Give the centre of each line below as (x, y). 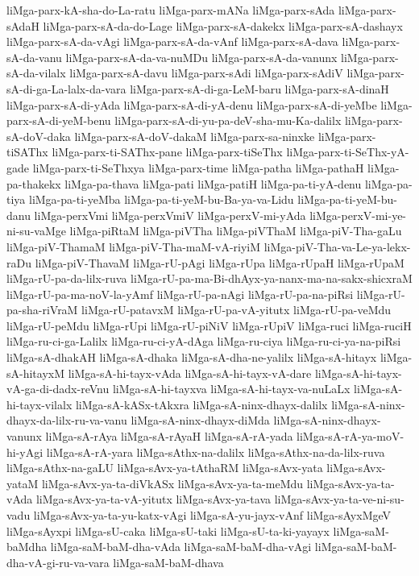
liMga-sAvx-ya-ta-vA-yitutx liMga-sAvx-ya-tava (153, 499)
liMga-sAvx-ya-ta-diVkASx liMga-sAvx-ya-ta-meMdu (172, 483)
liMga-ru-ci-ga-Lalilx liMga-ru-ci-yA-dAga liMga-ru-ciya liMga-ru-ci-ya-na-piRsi (204, 341)
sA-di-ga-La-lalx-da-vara (66, 88)
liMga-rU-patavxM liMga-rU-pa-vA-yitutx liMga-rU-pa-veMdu (236, 310)
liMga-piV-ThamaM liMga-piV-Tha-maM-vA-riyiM (134, 246)
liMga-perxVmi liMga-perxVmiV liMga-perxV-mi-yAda (170, 215)
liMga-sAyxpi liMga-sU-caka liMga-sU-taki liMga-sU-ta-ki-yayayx (168, 530)
